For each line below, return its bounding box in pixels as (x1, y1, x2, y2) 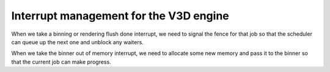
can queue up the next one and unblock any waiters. (11, 38, 144, 45)
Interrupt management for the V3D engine (11, 9, 229, 22)
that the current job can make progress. (11, 58, 111, 65)
